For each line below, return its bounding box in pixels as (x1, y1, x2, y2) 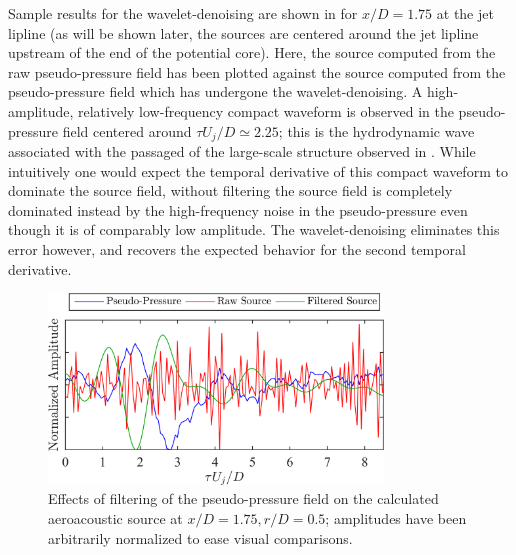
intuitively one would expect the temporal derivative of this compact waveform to (8, 160, 508, 181)
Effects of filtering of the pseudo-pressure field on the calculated (48, 488, 439, 509)
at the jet (436, 3, 494, 23)
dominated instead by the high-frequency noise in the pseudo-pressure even (8, 199, 468, 220)
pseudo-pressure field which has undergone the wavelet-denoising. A (8, 81, 423, 102)
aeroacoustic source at (48, 507, 183, 528)
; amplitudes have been (325, 507, 467, 528)
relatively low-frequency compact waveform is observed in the (78, 100, 454, 121)
